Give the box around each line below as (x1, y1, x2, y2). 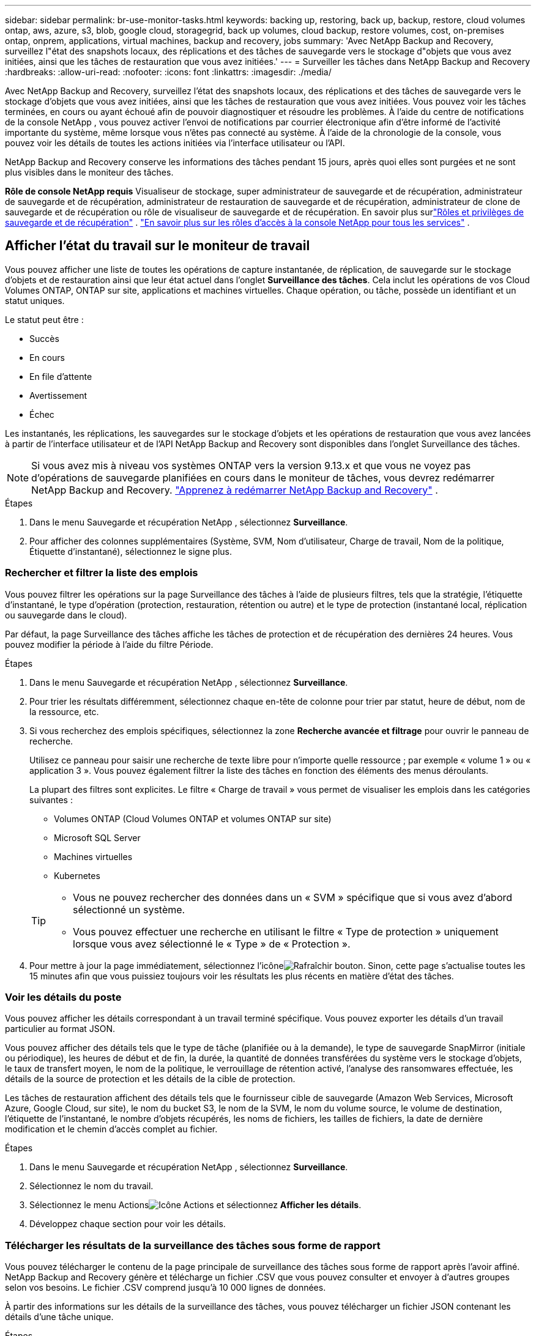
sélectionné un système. (73, 903, 185, 916)
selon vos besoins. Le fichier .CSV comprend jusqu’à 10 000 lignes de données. (5, 1282, 326, 1293)
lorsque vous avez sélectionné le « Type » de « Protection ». (73, 937, 351, 950)
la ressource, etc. (29, 706, 99, 717)
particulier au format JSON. (5, 1023, 116, 1034)
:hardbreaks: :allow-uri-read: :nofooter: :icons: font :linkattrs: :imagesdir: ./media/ (5, 67, 332, 77)
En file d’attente (29, 371, 92, 382)
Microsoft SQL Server (54, 832, 141, 843)
